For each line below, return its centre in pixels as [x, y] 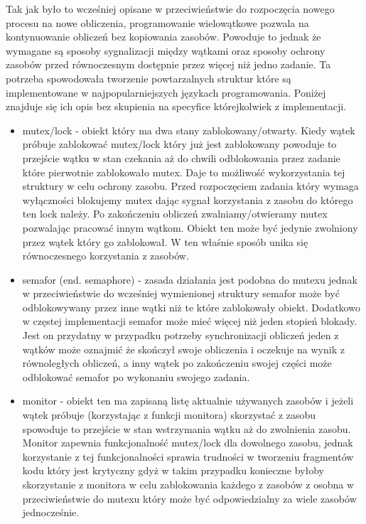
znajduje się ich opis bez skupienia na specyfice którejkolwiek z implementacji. [176, 106]
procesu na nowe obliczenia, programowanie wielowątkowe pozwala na [157, 22]
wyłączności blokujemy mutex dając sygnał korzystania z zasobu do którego [188, 199]
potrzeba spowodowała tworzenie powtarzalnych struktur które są [149, 78]
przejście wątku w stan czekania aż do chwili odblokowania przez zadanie [181, 157]
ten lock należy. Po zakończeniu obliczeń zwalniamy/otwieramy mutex [175, 214]
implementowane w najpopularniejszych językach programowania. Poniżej [166, 92]
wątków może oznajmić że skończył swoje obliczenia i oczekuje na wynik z [183, 349]
